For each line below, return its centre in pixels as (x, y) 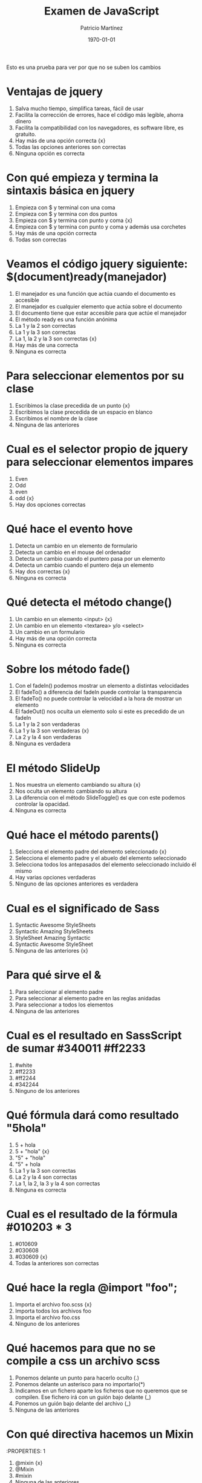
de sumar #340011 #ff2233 (76, 1048)
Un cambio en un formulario (50, 632)
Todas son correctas (41, 240)
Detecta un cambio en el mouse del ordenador (73, 552)
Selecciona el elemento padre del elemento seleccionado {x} (91, 852)
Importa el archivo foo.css (47, 1317)
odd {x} (24, 498)
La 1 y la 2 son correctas (45, 325)
